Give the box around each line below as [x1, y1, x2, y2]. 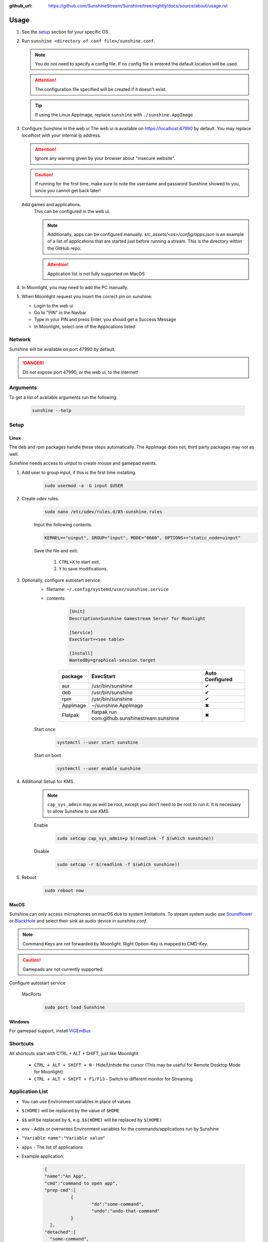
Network [9, 336, 31, 343]
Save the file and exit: [34, 547, 78, 553]
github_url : [9, 3, 32, 8]
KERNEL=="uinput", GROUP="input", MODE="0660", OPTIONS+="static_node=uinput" [44, 535, 241, 541]
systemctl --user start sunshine [57, 740, 138, 745]
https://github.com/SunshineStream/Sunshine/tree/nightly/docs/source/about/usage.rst [48, 3, 228, 8]
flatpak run [91, 708, 117, 715]
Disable [34, 848, 50, 854]
